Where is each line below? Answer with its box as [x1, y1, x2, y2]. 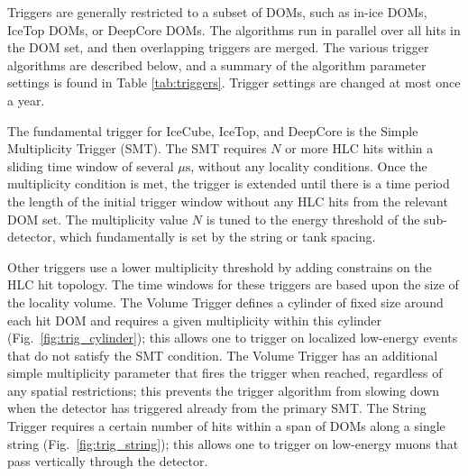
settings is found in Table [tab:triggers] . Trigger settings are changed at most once [7, 73, 461, 92]
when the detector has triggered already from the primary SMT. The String [7, 398, 427, 417]
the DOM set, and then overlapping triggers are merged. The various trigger [7, 38, 429, 57]
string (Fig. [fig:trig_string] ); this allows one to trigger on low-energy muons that [7, 434, 459, 453]
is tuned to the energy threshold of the [206, 209, 420, 228]
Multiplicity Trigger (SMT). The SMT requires [7, 139, 267, 158]
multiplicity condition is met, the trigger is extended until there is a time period [7, 174, 450, 193]
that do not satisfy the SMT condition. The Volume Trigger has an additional [7, 345, 438, 364]
